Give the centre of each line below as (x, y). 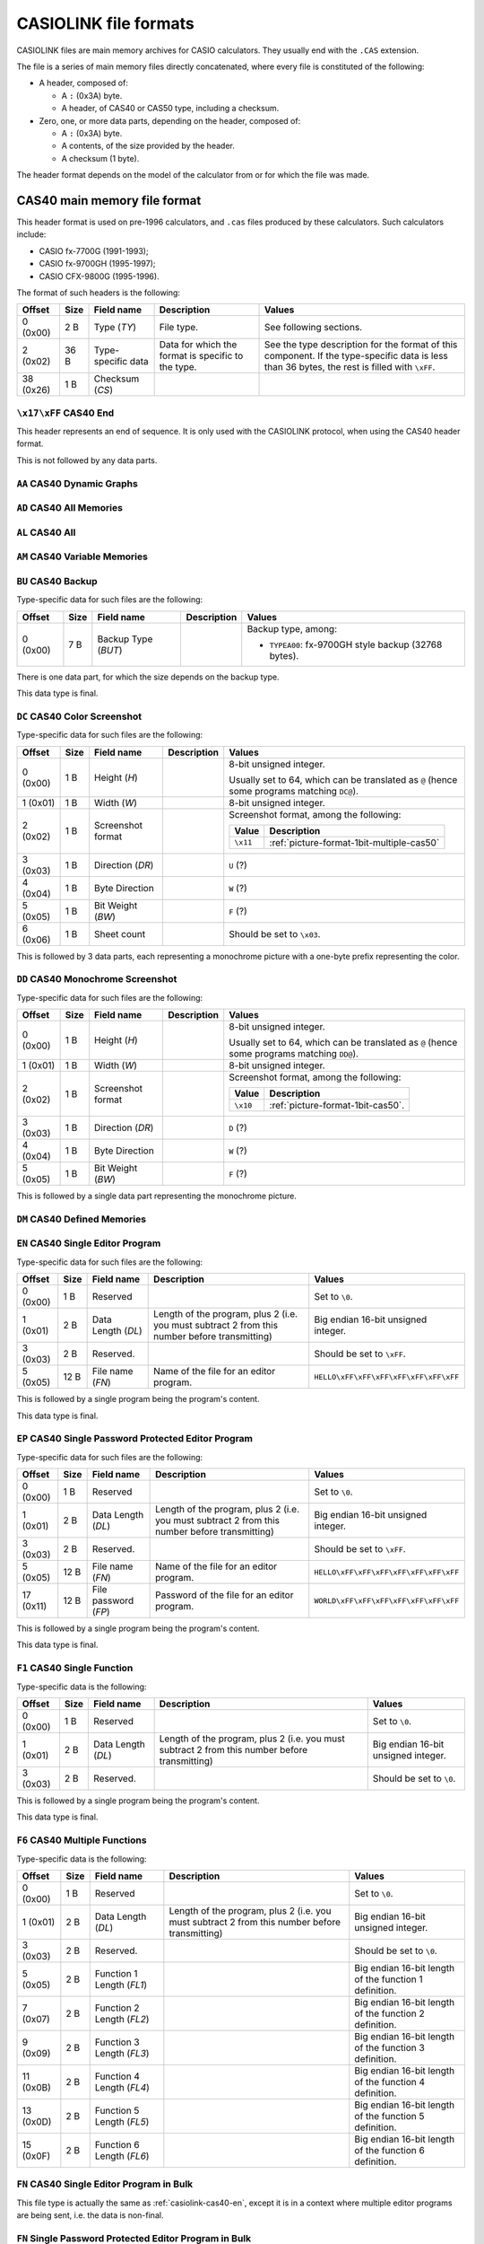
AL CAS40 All (46, 532)
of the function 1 (389, 1979)
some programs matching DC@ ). (294, 791)
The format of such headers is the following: (99, 293)
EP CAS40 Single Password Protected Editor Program (135, 1439)
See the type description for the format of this (361, 345)
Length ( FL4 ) (122, 2087)
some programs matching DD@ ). (294, 1054)
